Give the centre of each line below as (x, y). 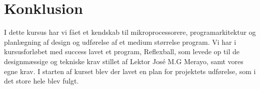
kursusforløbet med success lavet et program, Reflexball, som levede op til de (122, 51)
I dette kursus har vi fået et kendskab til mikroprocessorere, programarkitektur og (130, 32)
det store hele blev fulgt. (41, 81)
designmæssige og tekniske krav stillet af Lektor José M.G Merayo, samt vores (124, 61)
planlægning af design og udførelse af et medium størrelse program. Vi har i (120, 42)
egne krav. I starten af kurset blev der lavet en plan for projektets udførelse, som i (130, 71)
